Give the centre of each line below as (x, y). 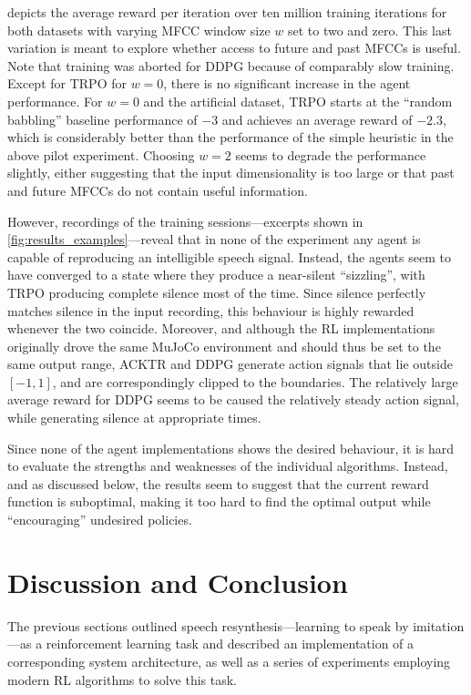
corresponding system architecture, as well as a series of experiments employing (229, 661)
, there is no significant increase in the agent (287, 83)
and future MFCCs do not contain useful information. (158, 190)
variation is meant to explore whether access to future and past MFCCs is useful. (234, 48)
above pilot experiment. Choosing (101, 154)
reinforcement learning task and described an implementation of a (230, 644)
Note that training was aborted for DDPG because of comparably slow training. (231, 65)
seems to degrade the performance (331, 154)
